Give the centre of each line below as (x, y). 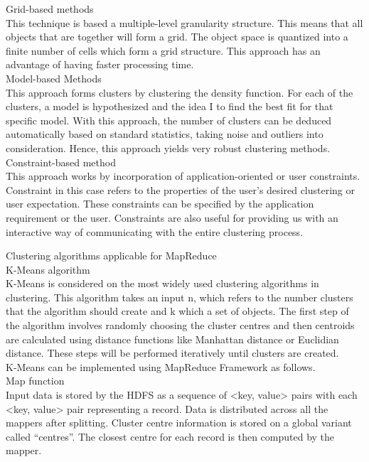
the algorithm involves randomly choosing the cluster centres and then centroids (180, 325)
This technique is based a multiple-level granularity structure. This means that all (184, 22)
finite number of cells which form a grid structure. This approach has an (163, 50)
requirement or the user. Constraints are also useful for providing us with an (172, 217)
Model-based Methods (54, 78)
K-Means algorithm (48, 269)
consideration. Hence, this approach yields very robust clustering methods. (168, 147)
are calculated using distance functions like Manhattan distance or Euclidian (172, 339)
